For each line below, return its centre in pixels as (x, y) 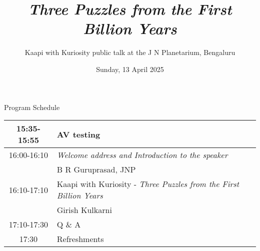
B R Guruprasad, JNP (96, 169)
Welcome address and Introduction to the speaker (142, 155)
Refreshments (80, 239)
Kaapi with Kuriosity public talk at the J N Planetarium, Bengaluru (130, 52)
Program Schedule (32, 107)
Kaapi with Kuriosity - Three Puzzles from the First (148, 184)
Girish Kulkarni (84, 210)
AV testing (78, 134)
